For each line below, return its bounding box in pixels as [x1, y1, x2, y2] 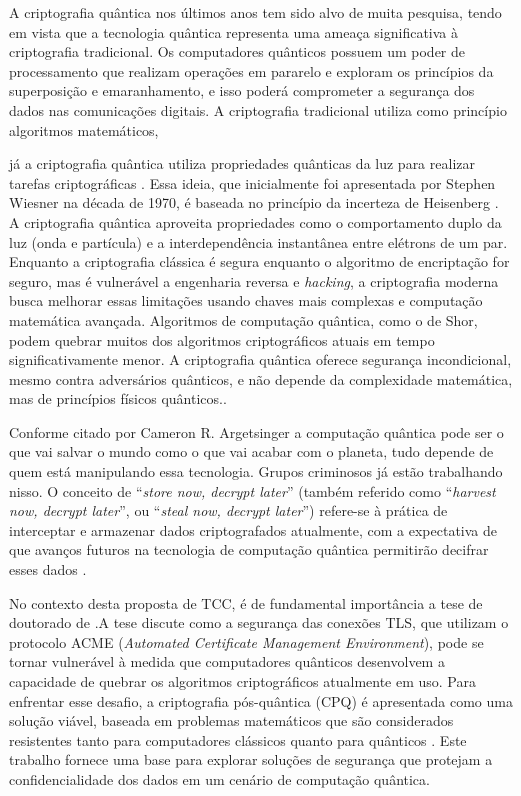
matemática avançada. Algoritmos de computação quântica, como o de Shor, [9, 309, 478, 330]
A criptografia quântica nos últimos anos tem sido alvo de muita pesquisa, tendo [9, 2, 502, 22]
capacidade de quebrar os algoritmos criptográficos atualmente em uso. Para [9, 671, 476, 691]
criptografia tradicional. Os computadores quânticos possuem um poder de [9, 41, 465, 62]
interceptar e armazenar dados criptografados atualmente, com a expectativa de [9, 519, 498, 540]
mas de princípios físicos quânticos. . [9, 388, 227, 409]
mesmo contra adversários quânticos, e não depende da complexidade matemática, [9, 368, 513, 389]
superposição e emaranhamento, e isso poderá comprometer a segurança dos [9, 80, 475, 101]
